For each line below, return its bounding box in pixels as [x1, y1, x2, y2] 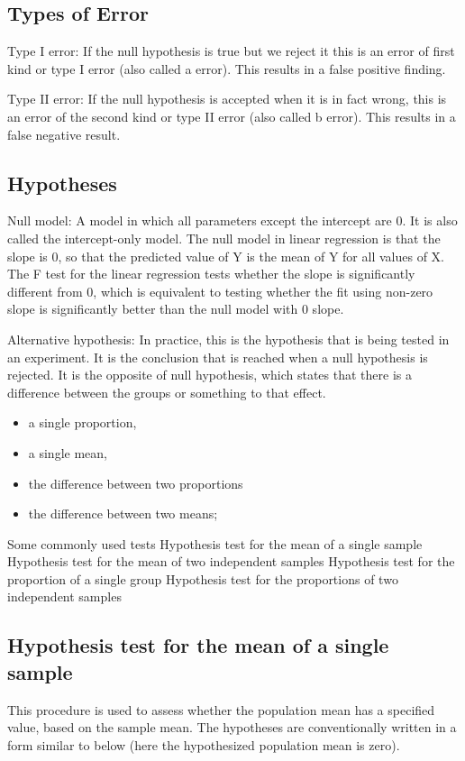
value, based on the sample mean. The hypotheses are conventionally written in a [7, 718, 457, 737]
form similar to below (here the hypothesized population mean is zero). [7, 735, 400, 754]
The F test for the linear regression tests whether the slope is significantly [7, 264, 415, 283]
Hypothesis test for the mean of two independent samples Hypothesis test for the [7, 552, 455, 571]
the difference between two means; [28, 504, 218, 523]
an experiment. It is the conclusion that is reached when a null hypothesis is [7, 347, 428, 366]
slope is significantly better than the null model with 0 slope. [7, 299, 344, 318]
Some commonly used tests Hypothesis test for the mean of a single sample [7, 534, 423, 553]
